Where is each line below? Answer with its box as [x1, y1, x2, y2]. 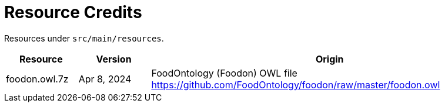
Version [96, 53, 132, 65]
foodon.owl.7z [6, 73, 69, 85]
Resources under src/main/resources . [4, 33, 164, 43]
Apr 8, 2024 [78, 73, 132, 85]
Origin [315, 53, 344, 65]
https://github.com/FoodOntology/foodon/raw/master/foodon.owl [151, 78, 440, 91]
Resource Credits [4, 2, 142, 22]
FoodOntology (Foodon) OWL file [151, 67, 297, 79]
